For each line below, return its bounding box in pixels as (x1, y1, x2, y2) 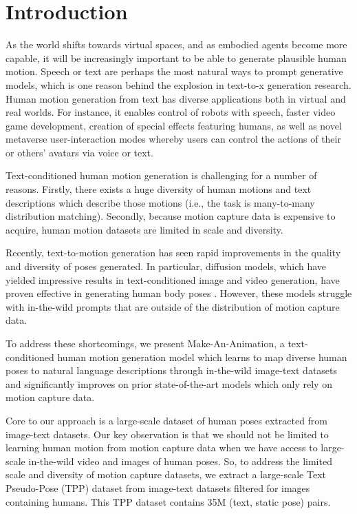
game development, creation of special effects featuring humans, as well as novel (6, 118, 342, 132)
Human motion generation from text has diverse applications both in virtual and (6, 91, 346, 105)
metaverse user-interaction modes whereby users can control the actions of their (6, 132, 341, 146)
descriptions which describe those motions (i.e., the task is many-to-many (6, 195, 315, 209)
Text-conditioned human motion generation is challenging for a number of (6, 168, 317, 183)
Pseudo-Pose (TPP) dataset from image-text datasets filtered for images (6, 480, 310, 495)
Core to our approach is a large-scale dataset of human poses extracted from (6, 413, 328, 427)
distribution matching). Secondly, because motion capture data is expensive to (6, 209, 336, 223)
